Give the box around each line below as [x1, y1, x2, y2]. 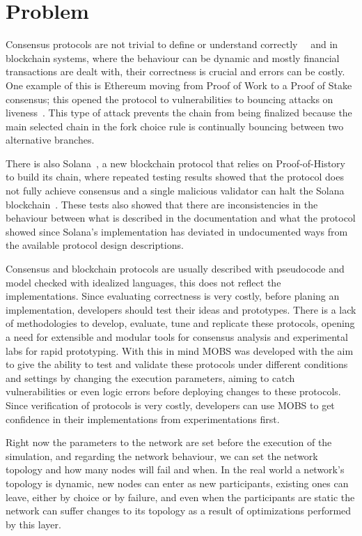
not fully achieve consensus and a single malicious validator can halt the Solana [6, 183, 345, 198]
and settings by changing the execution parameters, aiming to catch [6, 370, 295, 385]
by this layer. [6, 516, 61, 531]
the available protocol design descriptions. [6, 238, 184, 252]
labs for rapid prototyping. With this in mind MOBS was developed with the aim [6, 343, 354, 358]
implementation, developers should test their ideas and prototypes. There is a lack [6, 302, 356, 316]
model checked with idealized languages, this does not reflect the [6, 275, 281, 289]
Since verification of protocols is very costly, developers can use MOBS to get [6, 397, 335, 412]
